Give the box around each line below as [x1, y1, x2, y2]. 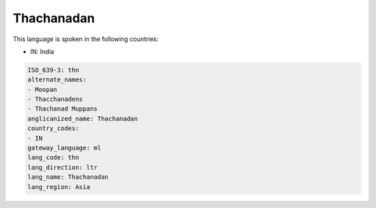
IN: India [30, 47, 55, 56]
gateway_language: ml [27, 144, 102, 152]
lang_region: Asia [27, 183, 91, 191]
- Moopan [27, 86, 58, 93]
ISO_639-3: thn [27, 66, 79, 74]
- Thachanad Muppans [27, 105, 97, 113]
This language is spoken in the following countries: [13, 35, 159, 43]
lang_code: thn [27, 154, 79, 161]
